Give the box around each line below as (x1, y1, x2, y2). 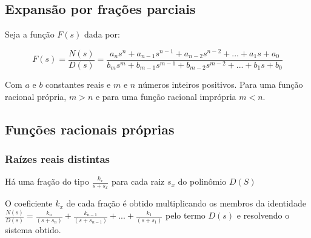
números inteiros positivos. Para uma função (138, 78, 303, 90)
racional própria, (5, 90, 67, 102)
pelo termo (166, 209, 206, 222)
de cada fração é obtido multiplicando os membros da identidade (66, 197, 306, 210)
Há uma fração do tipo (5, 175, 89, 188)
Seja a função (5, 28, 55, 41)
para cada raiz (112, 175, 165, 188)
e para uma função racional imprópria (95, 90, 236, 102)
